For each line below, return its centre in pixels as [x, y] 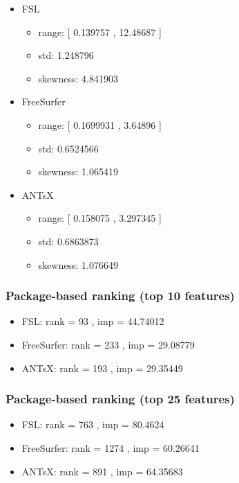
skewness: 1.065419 [78, 172]
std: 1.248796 [66, 55]
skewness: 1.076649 [78, 264]
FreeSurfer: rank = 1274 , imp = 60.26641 [111, 447]
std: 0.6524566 [68, 148]
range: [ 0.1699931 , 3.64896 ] [100, 124]
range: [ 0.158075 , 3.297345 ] [100, 218]
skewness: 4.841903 [78, 78]
